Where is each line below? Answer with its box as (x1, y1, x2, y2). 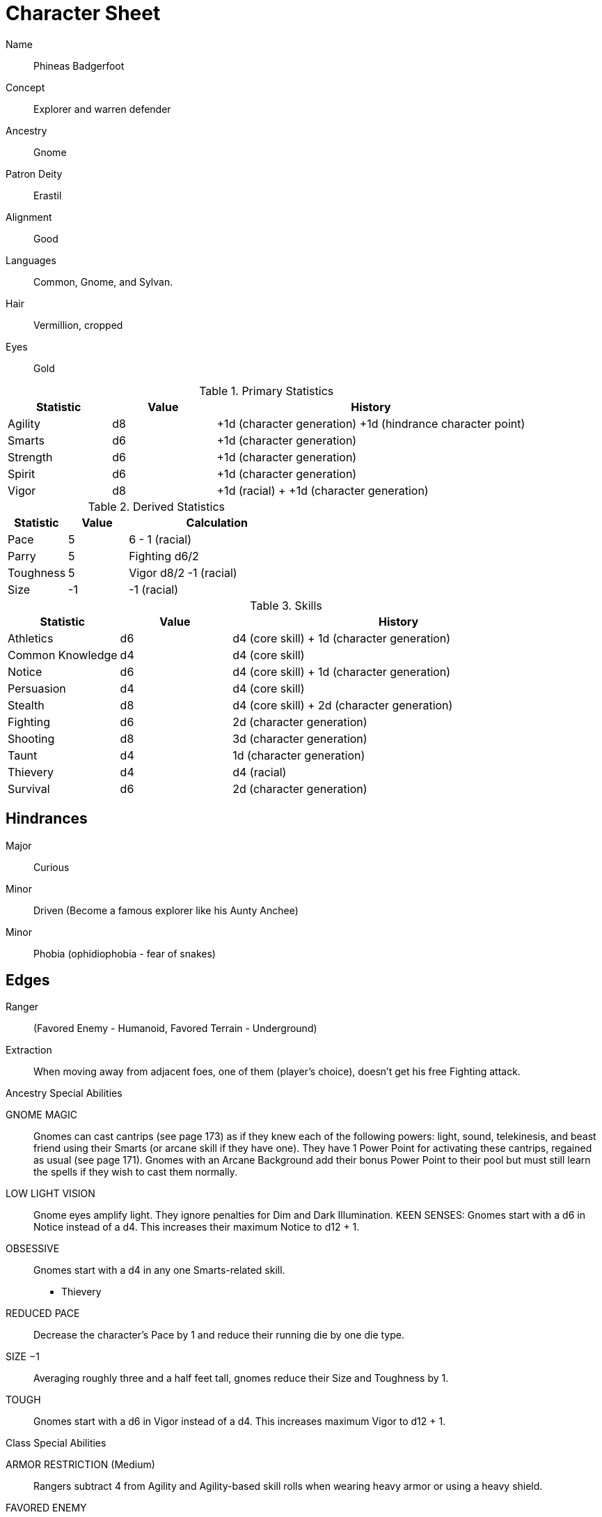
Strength (8, 449, 53, 464)
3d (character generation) (232, 731, 367, 746)
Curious (33, 861, 70, 873)
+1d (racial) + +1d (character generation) (216, 483, 429, 498)
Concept (6, 81, 45, 93)
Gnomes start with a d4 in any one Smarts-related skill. (33, 1264, 285, 1277)
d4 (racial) (232, 764, 287, 779)
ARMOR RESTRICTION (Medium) (6, 1458, 155, 1471)
